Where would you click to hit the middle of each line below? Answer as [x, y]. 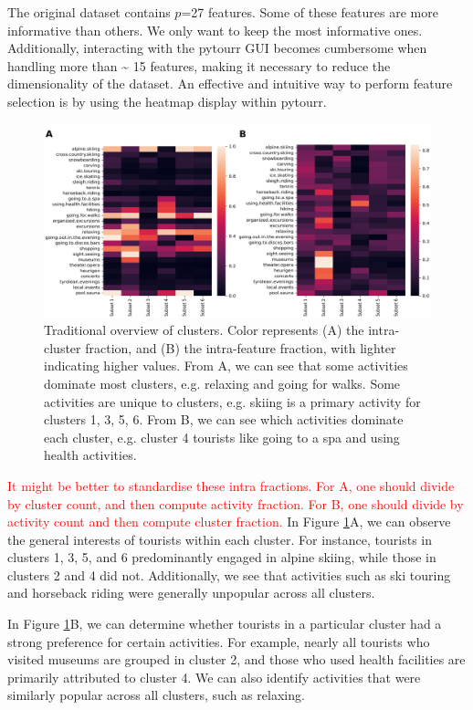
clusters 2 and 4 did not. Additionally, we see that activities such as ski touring [229, 574]
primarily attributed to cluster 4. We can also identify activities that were [214, 677]
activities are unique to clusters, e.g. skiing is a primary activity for [232, 401]
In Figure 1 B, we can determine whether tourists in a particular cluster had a [225, 624]
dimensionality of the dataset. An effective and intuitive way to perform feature [230, 84]
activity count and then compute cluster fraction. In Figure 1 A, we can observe [229, 522]
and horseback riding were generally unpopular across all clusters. [191, 593]
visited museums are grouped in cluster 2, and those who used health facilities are [236, 659]
